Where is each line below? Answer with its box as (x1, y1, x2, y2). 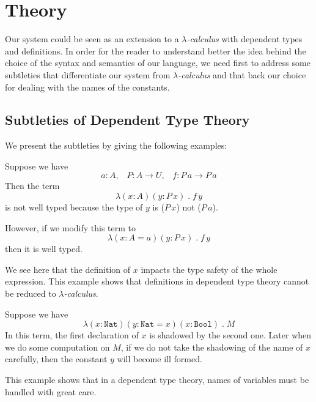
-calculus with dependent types (186, 32, 303, 45)
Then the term (5, 179, 60, 192)
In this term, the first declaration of (5, 329, 139, 341)
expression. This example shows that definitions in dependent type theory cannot (5, 275, 309, 288)
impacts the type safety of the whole (141, 262, 277, 275)
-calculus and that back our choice (178, 68, 306, 81)
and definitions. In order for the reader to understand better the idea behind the (5, 44, 306, 57)
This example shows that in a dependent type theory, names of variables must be (5, 373, 309, 386)
